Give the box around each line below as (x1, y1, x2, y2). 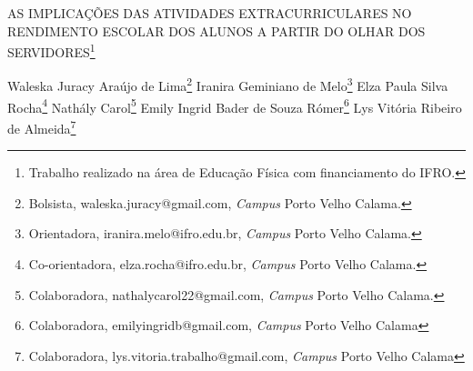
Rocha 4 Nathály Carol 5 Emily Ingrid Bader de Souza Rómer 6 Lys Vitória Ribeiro (7, 95, 462, 116)
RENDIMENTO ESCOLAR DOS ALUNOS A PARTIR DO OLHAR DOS (7, 21, 426, 40)
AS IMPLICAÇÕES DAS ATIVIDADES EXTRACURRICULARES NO (7, 4, 412, 22)
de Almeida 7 (7, 115, 76, 137)
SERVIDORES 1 (7, 40, 96, 61)
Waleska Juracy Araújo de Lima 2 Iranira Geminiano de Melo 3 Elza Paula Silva (7, 74, 448, 95)
